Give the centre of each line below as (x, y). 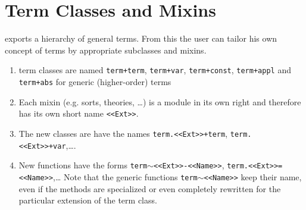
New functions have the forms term (83, 165)
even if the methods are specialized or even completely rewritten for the (150, 188)
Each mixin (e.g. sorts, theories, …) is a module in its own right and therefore (160, 101)
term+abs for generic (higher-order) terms (95, 81)
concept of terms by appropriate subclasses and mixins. (106, 50)
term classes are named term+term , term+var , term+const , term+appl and (155, 70)
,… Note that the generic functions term (125, 176)
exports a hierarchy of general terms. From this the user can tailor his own (141, 38)
